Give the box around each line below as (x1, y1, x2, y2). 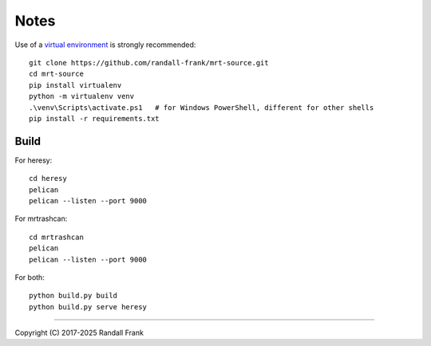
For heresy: (14, 155, 53, 165)
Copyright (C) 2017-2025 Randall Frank (14, 328, 144, 338)
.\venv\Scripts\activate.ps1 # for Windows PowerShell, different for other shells (29, 103, 374, 112)
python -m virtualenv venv (29, 92, 135, 101)
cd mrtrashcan (29, 232, 84, 242)
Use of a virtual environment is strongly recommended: (14, 40, 196, 49)
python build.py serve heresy (29, 302, 148, 311)
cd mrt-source (29, 69, 84, 79)
